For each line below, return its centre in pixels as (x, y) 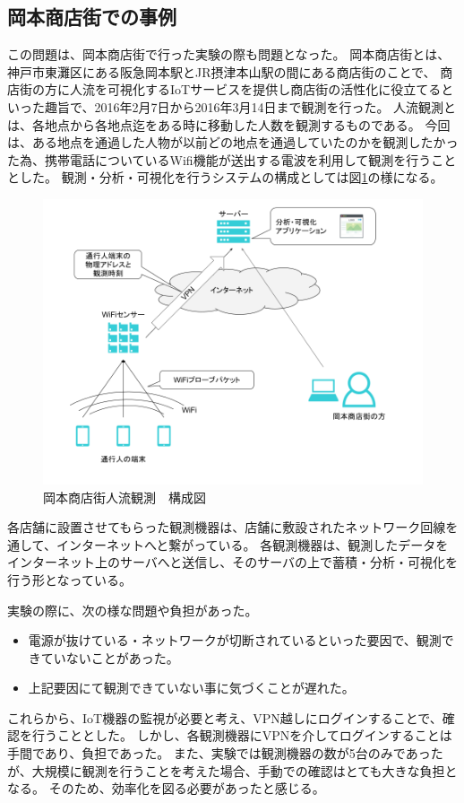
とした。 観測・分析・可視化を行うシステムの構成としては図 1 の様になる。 (225, 177)
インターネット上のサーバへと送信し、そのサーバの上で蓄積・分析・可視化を (233, 562)
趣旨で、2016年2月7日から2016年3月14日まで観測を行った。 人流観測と (250, 106)
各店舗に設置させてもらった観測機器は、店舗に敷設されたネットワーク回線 (227, 527)
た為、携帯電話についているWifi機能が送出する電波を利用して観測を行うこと (232, 159)
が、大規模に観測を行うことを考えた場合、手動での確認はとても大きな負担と (232, 770)
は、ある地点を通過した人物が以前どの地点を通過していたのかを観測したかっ (233, 142)
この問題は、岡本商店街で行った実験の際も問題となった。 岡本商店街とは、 (229, 54)
